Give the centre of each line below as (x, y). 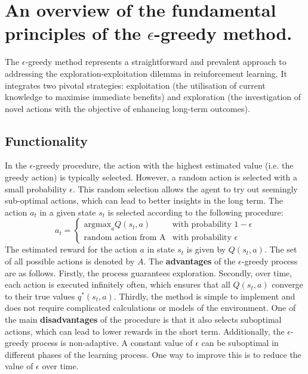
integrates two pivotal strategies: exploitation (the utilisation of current (135, 85)
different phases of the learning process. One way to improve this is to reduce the (153, 354)
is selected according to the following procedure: (195, 212)
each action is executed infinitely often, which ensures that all (118, 284)
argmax (98, 225)
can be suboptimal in (240, 343)
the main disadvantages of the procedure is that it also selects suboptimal (143, 320)
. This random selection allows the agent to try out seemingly (185, 188)
